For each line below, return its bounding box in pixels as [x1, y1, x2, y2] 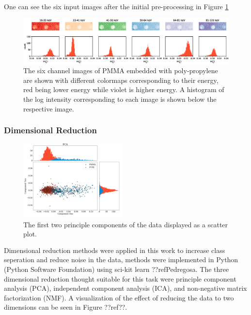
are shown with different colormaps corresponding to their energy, [23, 75, 219, 85]
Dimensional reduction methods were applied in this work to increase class [4, 245, 225, 255]
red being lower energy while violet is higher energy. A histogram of [23, 84, 224, 94]
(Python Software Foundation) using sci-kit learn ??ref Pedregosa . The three [4, 264, 229, 274]
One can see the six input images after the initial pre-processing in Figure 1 [4, 1, 229, 11]
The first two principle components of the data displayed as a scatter [23, 219, 228, 229]
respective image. [23, 103, 74, 113]
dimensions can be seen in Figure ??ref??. [4, 302, 127, 312]
